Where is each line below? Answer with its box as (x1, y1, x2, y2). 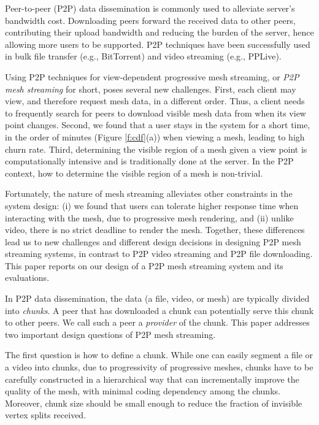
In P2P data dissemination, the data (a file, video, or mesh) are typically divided (5, 292, 310, 305)
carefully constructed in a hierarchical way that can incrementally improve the (5, 372, 299, 385)
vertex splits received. (5, 408, 86, 421)
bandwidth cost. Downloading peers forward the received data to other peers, (5, 13, 296, 26)
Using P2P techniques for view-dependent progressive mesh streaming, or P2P (5, 70, 299, 83)
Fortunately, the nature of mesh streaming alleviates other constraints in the (5, 187, 293, 200)
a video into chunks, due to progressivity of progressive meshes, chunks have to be (5, 361, 313, 373)
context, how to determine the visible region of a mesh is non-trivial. (5, 166, 263, 179)
